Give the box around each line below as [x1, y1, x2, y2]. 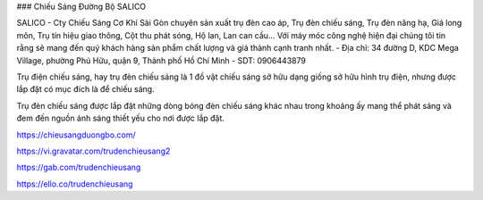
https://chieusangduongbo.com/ [16, 129, 136, 140]
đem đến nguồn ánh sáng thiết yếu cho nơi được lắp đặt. [16, 112, 225, 124]
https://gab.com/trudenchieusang [16, 162, 141, 173]
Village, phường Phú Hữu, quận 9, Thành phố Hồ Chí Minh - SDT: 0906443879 [16, 54, 306, 66]
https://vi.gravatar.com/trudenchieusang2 [16, 146, 171, 156]
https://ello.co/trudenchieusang [16, 179, 133, 189]
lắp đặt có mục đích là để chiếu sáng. [16, 84, 156, 95]
